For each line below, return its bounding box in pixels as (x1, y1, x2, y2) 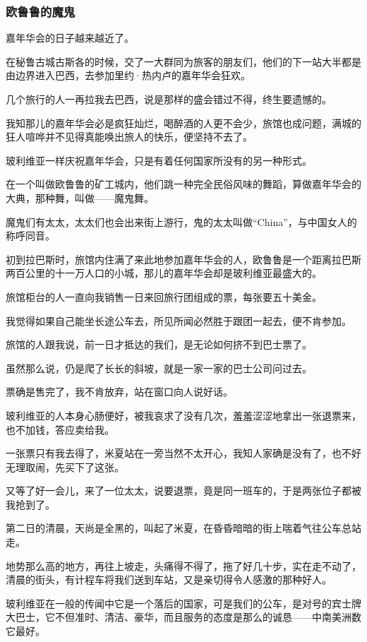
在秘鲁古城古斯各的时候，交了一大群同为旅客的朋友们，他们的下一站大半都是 (6, 54, 361, 69)
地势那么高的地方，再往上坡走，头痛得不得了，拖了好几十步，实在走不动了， (6, 558, 361, 573)
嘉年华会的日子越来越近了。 (6, 30, 134, 45)
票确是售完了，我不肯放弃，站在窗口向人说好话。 (6, 384, 233, 399)
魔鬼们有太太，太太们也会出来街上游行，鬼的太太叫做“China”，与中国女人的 (6, 214, 357, 229)
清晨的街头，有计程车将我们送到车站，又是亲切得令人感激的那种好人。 (6, 572, 332, 587)
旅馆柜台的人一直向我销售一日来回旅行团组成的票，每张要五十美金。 (6, 289, 322, 304)
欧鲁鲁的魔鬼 (6, 2, 76, 20)
